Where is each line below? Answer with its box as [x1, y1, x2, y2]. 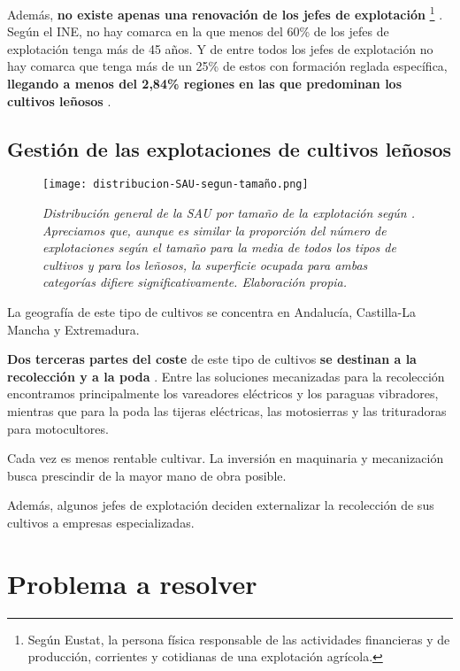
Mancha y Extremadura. [7, 320, 140, 338]
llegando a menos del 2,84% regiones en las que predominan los [7, 74, 402, 93]
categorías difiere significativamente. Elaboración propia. [42, 273, 348, 291]
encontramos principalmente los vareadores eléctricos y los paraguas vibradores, [7, 384, 439, 403]
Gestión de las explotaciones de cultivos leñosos [7, 135, 452, 162]
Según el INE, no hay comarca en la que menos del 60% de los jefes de [7, 22, 389, 41]
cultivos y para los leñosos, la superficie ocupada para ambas [42, 255, 368, 274]
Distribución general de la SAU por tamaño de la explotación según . [42, 204, 415, 222]
